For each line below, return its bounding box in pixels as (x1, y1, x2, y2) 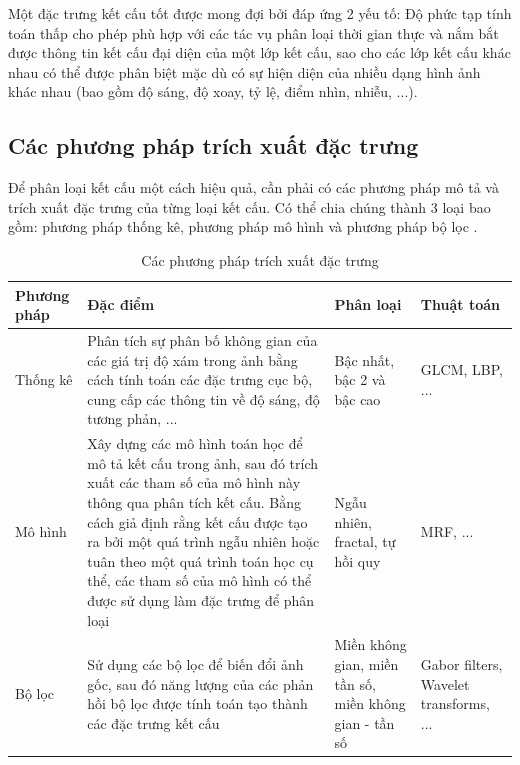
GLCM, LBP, (420, 359, 503, 380)
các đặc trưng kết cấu (87, 712, 220, 733)
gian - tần (334, 712, 395, 733)
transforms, (420, 693, 490, 714)
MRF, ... (420, 521, 474, 542)
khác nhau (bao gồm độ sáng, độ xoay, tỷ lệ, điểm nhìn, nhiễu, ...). (8, 81, 418, 102)
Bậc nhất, (334, 349, 395, 370)
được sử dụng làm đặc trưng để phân (87, 589, 315, 610)
